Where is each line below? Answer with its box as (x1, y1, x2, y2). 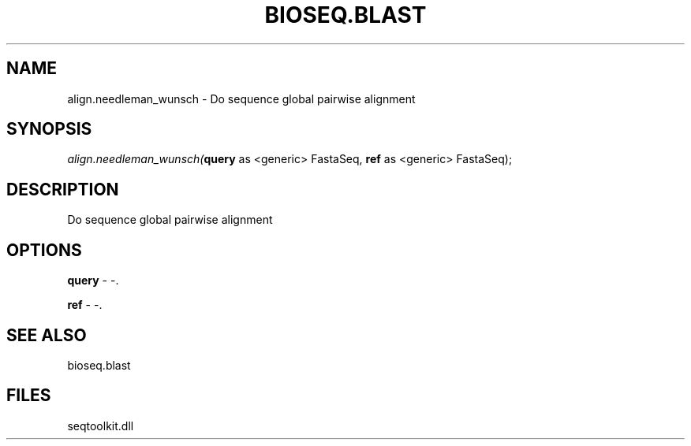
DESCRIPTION (6, 179, 119, 199)
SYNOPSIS (6, 119, 92, 139)
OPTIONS (6, 240, 82, 260)
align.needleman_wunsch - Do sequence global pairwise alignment (67, 91, 416, 106)
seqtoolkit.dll (67, 418, 134, 433)
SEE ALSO (6, 325, 87, 345)
